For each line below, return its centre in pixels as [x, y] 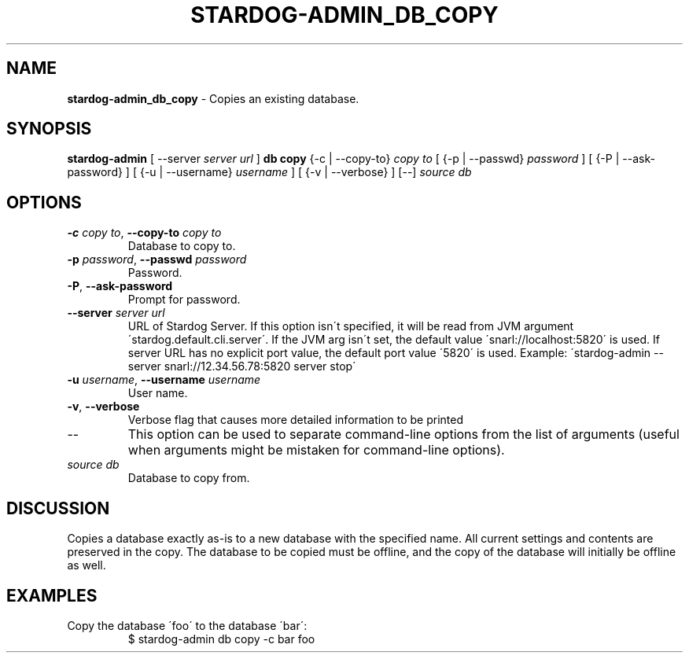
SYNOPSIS [49, 129]
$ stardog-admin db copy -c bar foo [221, 639]
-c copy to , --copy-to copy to [144, 233]
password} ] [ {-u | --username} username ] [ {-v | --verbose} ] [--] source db [269, 172]
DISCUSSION [58, 508]
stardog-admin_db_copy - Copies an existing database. [213, 98]
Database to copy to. [182, 246]
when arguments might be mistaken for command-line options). [316, 450]
